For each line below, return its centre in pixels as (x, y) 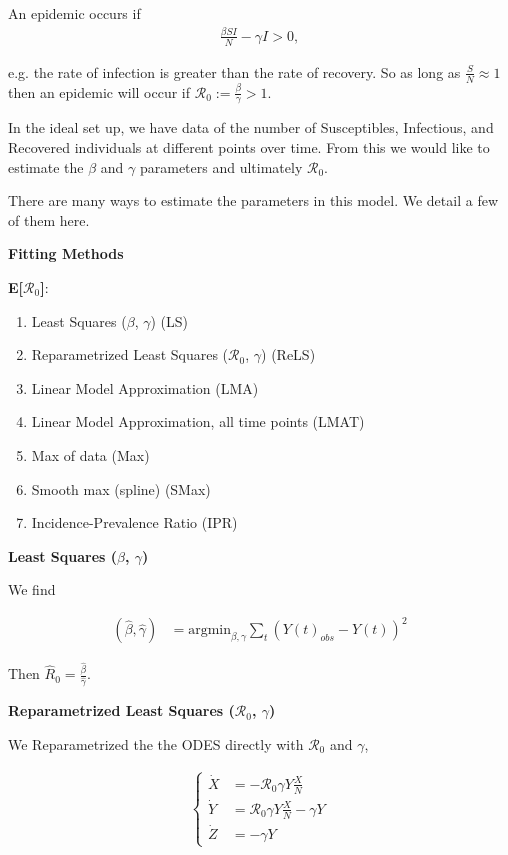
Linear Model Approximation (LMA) (145, 387)
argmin (209, 630)
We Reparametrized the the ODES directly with (156, 743)
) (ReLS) (288, 354)
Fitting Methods (66, 253)
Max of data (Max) (90, 454)
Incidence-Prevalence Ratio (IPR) (134, 522)
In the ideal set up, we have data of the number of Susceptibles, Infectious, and (251, 127)
